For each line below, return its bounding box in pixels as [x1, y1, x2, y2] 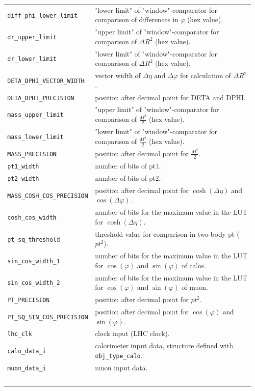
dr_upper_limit [7, 33, 57, 41]
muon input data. [95, 362, 148, 372]
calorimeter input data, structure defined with [95, 340, 233, 351]
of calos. [181, 260, 206, 270]
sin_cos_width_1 [7, 257, 60, 265]
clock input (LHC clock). [95, 328, 170, 338]
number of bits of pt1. [95, 161, 161, 171]
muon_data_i [7, 364, 46, 372]
